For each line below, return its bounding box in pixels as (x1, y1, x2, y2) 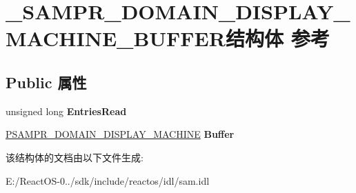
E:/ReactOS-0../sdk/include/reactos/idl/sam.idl (6, 173, 210, 187)
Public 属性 (6, 71, 87, 92)
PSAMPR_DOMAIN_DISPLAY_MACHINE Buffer (6, 127, 235, 141)
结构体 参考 (225, 24, 330, 52)
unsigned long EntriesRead (6, 103, 127, 118)
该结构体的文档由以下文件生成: (6, 150, 144, 164)
